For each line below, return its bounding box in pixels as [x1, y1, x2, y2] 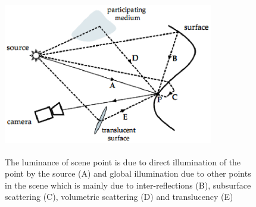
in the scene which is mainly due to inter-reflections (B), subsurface [5, 178, 251, 191]
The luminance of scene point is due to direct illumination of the [5, 155, 241, 168]
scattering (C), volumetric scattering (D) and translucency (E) [5, 190, 233, 203]
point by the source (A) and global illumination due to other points [5, 167, 251, 180]
